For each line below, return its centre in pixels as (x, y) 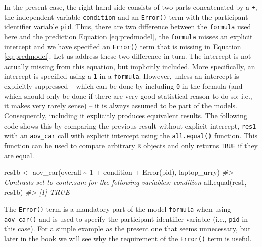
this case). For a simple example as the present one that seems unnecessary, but (127, 229)
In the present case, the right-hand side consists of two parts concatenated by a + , (131, 7)
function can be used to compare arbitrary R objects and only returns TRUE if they (131, 145)
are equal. (19, 155)
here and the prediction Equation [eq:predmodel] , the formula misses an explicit (128, 36)
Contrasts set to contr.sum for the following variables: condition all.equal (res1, (125, 182)
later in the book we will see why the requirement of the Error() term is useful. (128, 238)
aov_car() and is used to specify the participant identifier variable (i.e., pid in (126, 219)
